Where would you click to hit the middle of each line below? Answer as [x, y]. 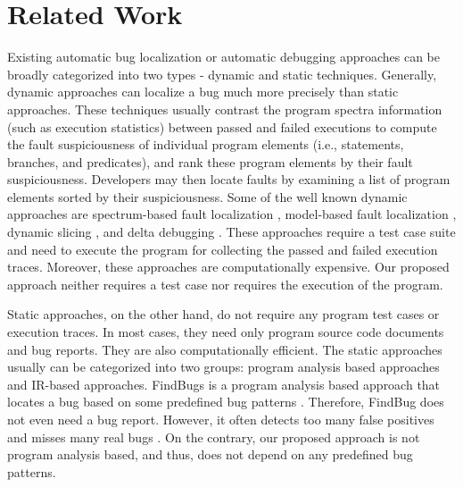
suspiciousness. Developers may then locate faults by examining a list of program [229, 179]
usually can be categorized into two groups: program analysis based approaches [223, 367]
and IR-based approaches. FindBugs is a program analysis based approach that [224, 384]
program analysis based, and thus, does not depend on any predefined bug [210, 454]
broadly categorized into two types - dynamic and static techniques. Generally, [222, 74]
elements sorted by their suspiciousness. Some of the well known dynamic [207, 196]
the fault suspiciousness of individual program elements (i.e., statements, [206, 144]
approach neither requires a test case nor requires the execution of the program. [225, 284]
